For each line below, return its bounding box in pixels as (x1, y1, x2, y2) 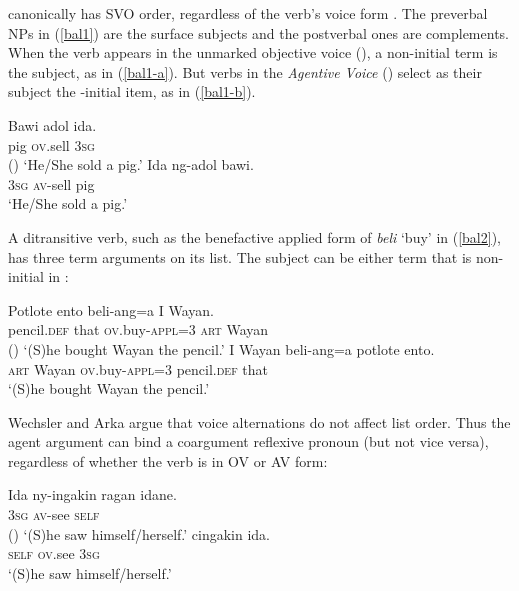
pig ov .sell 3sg (8, 134, 95, 155)
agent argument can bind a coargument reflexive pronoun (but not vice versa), (8, 431, 489, 452)
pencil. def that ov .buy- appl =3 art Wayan (8, 319, 269, 340)
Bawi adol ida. (8, 114, 97, 135)
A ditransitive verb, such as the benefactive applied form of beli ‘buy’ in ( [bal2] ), (8, 226, 501, 247)
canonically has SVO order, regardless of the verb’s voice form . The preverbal (8, 3, 488, 23)
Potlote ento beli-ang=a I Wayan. (8, 299, 214, 320)
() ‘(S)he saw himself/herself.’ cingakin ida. (8, 523, 271, 544)
